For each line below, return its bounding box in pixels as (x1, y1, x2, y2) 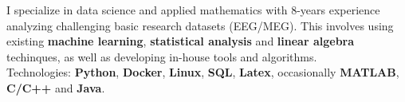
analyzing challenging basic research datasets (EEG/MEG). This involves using (6, 17, 394, 33)
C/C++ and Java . (6, 79, 105, 96)
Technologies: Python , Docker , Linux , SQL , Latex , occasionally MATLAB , (6, 64, 399, 80)
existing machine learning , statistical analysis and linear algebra (6, 33, 355, 49)
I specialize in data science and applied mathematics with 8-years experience (6, 2, 380, 18)
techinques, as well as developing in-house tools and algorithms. (6, 48, 317, 65)
